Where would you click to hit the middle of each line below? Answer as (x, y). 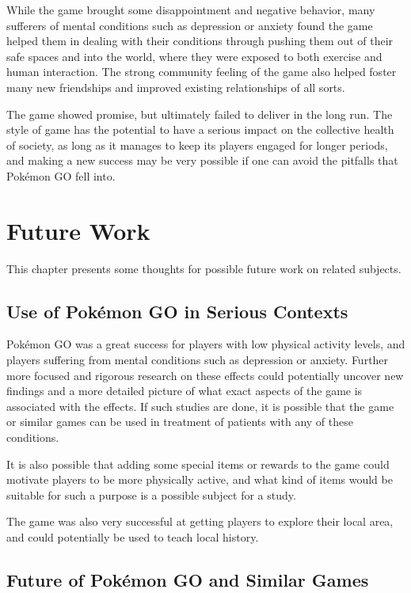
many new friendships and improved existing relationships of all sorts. (176, 87)
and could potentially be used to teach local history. (133, 536)
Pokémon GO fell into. (61, 175)
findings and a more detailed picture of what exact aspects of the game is (185, 391)
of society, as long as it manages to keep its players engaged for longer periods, (197, 144)
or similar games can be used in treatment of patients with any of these (180, 422)
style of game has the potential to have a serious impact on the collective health (200, 129)
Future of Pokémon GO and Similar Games (188, 579)
